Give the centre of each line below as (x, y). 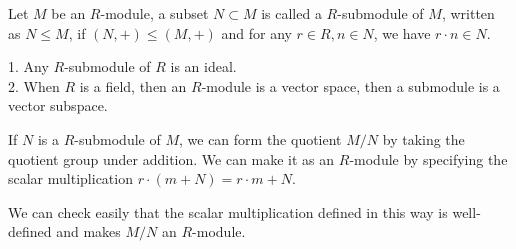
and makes (88, 231)
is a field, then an (133, 85)
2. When (34, 85)
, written (468, 13)
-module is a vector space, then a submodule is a (350, 85)
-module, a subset (154, 13)
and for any (256, 32)
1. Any (28, 66)
